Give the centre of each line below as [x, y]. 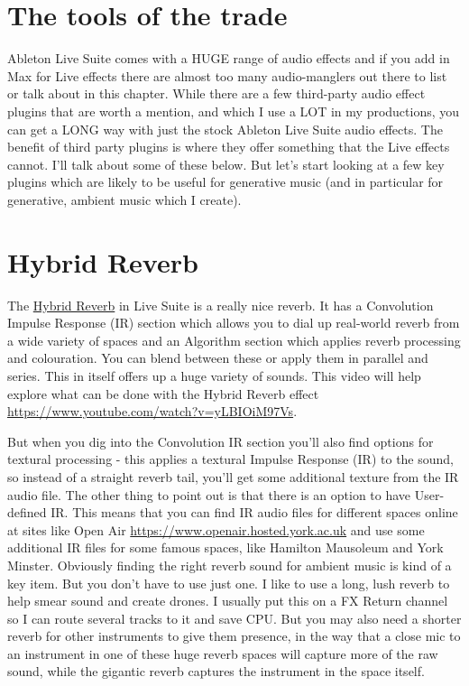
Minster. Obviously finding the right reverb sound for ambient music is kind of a [230, 565]
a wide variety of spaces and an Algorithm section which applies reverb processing [234, 340]
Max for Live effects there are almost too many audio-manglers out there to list [227, 75]
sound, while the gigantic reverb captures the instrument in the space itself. [216, 671]
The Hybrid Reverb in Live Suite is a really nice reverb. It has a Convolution [221, 305]
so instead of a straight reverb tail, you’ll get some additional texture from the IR [233, 476]
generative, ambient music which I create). [124, 199]
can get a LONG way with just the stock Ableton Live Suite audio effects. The [225, 129]
